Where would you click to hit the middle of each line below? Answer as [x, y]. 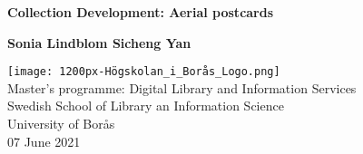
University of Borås [61, 124]
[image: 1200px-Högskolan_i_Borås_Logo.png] [144, 72]
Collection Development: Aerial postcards [141, 12]
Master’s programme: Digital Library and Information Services [182, 87]
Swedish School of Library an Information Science [146, 106]
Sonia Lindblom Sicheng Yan [99, 42]
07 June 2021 [44, 141]
